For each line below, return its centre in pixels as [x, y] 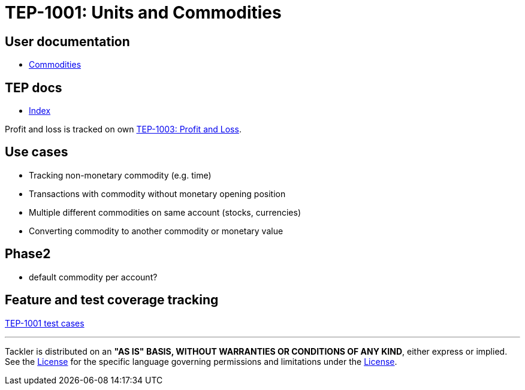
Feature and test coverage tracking [112, 300]
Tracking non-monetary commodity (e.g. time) [120, 175]
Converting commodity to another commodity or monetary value [156, 231]
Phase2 [28, 254]
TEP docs [34, 87]
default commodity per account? [93, 277]
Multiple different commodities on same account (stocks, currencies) [165, 212]
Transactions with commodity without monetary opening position [157, 194]
